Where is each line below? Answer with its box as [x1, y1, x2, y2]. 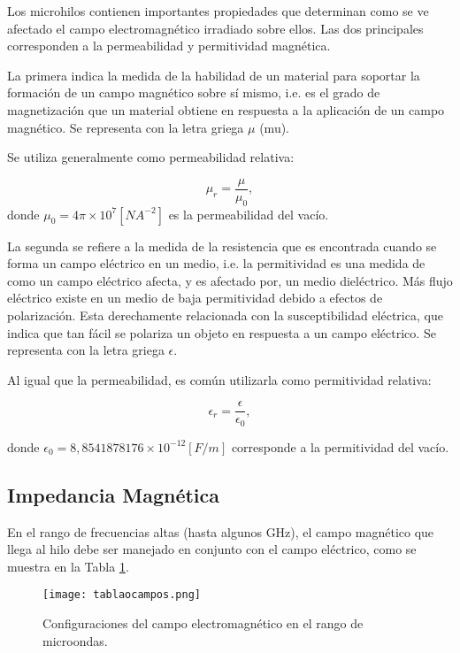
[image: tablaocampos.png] [42, 588, 201, 602]
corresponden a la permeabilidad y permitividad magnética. [7, 36, 331, 55]
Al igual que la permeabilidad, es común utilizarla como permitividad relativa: [7, 370, 432, 388]
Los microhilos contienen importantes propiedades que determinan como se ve [7, 2, 429, 19]
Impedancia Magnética [7, 480, 220, 508]
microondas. [42, 631, 108, 649]
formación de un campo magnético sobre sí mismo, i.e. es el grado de [7, 83, 380, 102]
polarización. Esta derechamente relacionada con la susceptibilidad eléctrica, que [7, 305, 443, 324]
